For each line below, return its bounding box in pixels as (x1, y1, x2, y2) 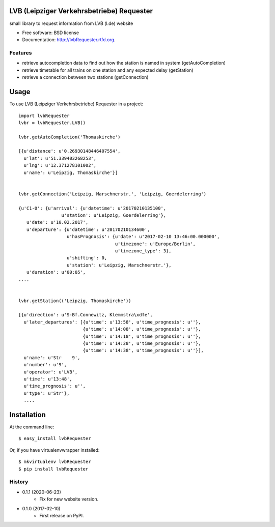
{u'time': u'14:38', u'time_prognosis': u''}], (82, 347, 204, 354)
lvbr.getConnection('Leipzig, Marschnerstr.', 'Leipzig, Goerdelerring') (18, 191, 207, 197)
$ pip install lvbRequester (18, 466, 89, 472)
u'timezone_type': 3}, (115, 248, 172, 254)
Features (9, 49, 32, 56)
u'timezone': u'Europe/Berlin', (115, 241, 196, 247)
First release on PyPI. (39, 512, 84, 518)
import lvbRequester (18, 112, 70, 119)
